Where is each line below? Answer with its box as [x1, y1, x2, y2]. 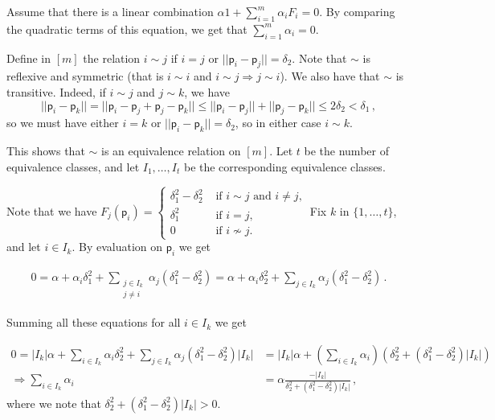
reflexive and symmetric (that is [6, 68, 164, 84]
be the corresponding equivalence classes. [183, 158, 386, 175]
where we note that [6, 394, 101, 411]
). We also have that [280, 68, 380, 84]
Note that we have [6, 202, 97, 219]
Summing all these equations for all [6, 314, 181, 331]
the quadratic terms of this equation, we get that [6, 20, 247, 37]
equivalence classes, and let [6, 158, 140, 175]
